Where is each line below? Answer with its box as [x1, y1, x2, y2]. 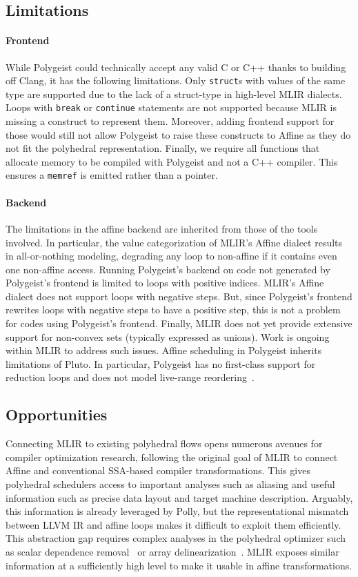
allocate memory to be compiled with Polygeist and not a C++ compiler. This [6, 154, 338, 168]
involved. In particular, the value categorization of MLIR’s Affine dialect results [6, 235, 343, 249]
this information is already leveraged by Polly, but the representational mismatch [6, 504, 349, 518]
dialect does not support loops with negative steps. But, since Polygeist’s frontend [6, 288, 352, 303]
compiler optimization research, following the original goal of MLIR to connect [6, 449, 338, 464]
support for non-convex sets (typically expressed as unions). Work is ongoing [6, 329, 330, 344]
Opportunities [6, 404, 108, 425]
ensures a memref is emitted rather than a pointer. [6, 168, 218, 182]
